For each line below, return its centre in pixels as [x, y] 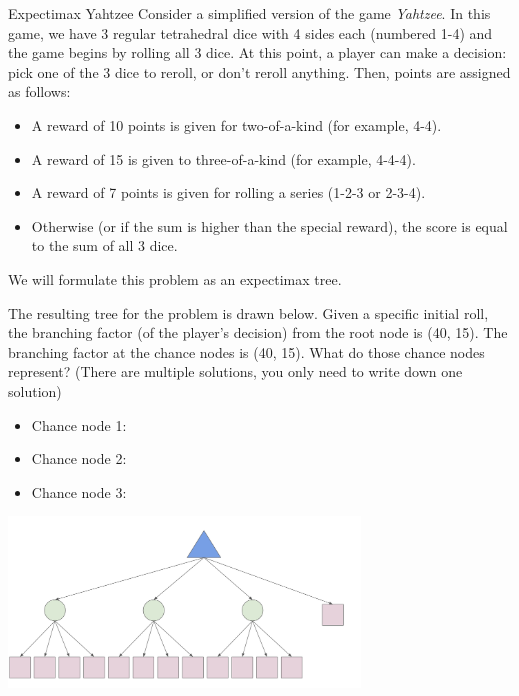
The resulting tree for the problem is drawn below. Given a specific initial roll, [248, 312]
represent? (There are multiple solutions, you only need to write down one [235, 371]
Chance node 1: [79, 424]
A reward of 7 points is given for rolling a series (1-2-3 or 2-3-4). [228, 192]
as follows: [39, 91]
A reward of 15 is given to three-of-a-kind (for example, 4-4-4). [223, 158]
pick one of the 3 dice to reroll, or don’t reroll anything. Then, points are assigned [259, 71]
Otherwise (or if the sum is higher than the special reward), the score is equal [269, 225]
